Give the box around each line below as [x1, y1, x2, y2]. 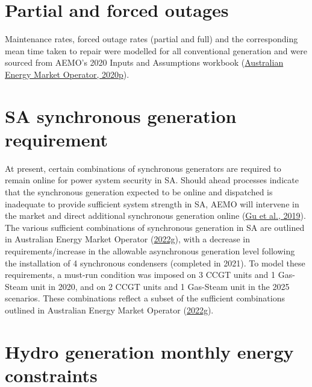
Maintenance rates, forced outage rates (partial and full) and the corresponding [5, 33, 298, 45]
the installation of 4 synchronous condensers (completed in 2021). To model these [5, 256, 305, 269]
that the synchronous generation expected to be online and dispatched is [5, 186, 273, 198]
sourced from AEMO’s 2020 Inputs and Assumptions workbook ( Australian [5, 56, 284, 69]
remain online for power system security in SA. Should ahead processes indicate [5, 174, 299, 186]
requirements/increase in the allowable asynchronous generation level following [5, 244, 295, 257]
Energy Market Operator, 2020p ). [5, 68, 129, 80]
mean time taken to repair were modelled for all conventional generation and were [5, 44, 307, 57]
